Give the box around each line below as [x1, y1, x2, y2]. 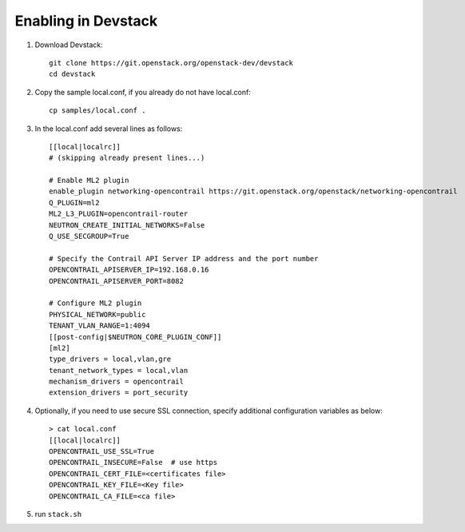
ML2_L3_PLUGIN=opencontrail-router [49, 209, 189, 219]
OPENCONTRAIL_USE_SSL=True [49, 447, 155, 456]
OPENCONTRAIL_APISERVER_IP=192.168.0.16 [49, 265, 209, 275]
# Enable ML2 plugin [49, 176, 129, 185]
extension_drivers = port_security [49, 388, 189, 397]
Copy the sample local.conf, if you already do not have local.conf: [34, 87, 251, 97]
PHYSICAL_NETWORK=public [49, 310, 146, 319]
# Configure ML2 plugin [49, 299, 142, 308]
